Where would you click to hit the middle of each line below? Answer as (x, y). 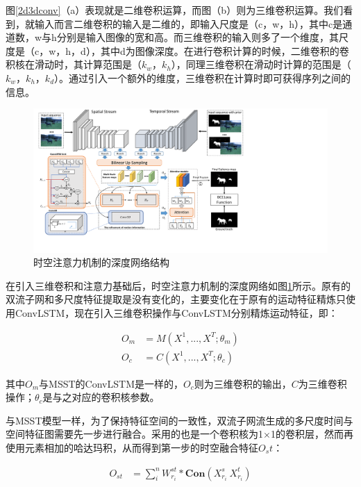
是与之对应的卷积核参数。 (101, 397)
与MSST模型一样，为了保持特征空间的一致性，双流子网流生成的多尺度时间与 (179, 420)
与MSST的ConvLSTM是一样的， (111, 383)
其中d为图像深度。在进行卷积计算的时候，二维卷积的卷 (225, 50)
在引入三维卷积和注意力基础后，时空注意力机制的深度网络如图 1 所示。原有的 (178, 285)
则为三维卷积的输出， (243, 383)
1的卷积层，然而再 (312, 434)
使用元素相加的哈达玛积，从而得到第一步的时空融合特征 (132, 447)
